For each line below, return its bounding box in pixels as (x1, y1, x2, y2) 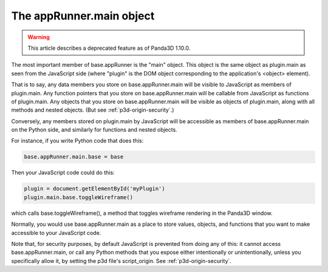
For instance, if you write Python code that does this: (11, 137, 144, 144)
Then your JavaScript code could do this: (11, 169, 115, 176)
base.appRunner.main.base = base (24, 154, 124, 160)
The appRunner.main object (11, 9, 155, 22)
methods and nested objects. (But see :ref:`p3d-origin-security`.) (11, 106, 174, 114)
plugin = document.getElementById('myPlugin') (24, 185, 165, 192)
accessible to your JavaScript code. (11, 229, 101, 236)
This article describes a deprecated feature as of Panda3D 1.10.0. (27, 44, 191, 52)
